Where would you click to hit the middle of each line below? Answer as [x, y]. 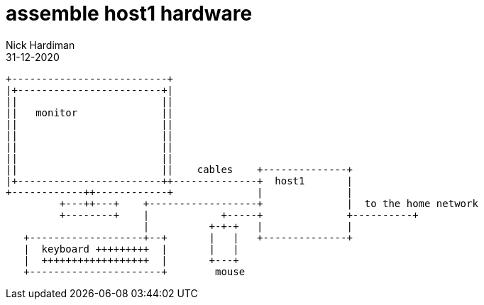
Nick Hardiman [40, 45]
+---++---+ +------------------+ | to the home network [269, 203]
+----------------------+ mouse [134, 271]
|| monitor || [90, 112]
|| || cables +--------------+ [179, 169]
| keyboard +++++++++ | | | [131, 249]
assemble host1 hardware [129, 13]
